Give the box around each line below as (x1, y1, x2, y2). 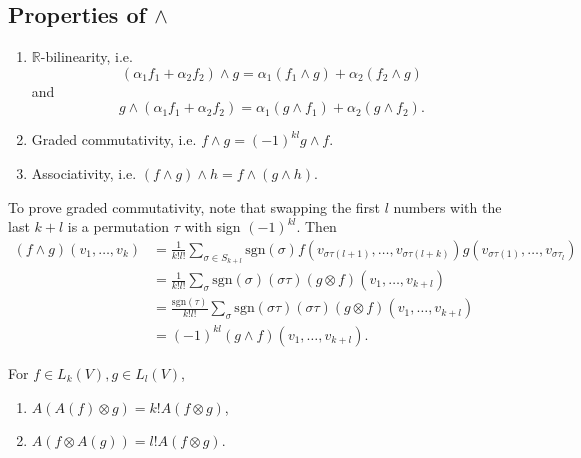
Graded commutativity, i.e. (31, 129, 197, 150)
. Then (296, 216, 337, 237)
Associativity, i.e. (31, 162, 137, 183)
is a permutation (67, 216, 170, 237)
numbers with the (393, 196, 502, 217)
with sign (184, 216, 241, 237)
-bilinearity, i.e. (40, 46, 133, 67)
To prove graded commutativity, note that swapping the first (8, 196, 381, 217)
